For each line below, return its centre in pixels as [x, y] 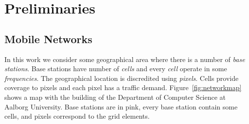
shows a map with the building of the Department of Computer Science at [115, 97]
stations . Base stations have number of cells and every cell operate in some [116, 69]
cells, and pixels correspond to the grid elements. [77, 116]
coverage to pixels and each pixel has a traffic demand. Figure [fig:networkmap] [123, 87]
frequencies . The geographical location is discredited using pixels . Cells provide [122, 78]
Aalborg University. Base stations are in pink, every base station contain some [121, 106]
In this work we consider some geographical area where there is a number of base [125, 59]
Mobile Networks [48, 39]
